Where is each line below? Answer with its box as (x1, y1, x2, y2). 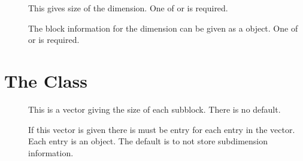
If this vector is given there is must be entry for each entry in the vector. (28, 123, 295, 135)
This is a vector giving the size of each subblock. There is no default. (28, 103, 281, 115)
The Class (4, 68, 88, 92)
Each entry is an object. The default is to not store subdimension (28, 135, 268, 147)
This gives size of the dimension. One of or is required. (28, 2, 228, 14)
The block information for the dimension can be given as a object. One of (28, 21, 298, 34)
